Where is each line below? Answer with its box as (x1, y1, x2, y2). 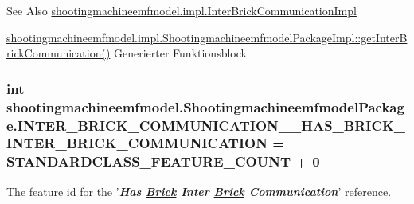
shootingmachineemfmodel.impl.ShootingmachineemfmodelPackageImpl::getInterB (6, 29, 408, 45)
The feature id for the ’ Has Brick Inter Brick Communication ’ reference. (6, 182, 392, 199)
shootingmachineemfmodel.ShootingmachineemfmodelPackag (6, 96, 404, 116)
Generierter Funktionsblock (113, 45, 247, 61)
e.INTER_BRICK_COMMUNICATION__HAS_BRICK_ (6, 115, 406, 135)
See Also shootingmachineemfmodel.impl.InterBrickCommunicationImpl (6, 2, 357, 18)
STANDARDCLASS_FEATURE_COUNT (6, 151, 291, 171)
